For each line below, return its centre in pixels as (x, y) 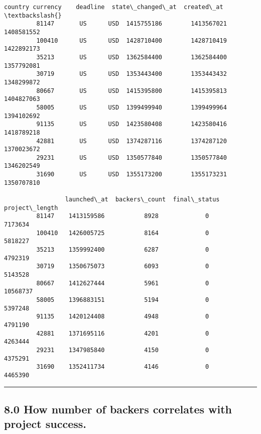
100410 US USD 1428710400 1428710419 (132, 40)
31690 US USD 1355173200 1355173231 (132, 175)
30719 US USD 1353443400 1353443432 (132, 74)
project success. (45, 424)
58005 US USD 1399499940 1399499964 (132, 107)
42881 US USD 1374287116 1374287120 (132, 141)
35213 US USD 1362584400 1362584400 (132, 57)
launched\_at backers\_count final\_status (142, 200)
